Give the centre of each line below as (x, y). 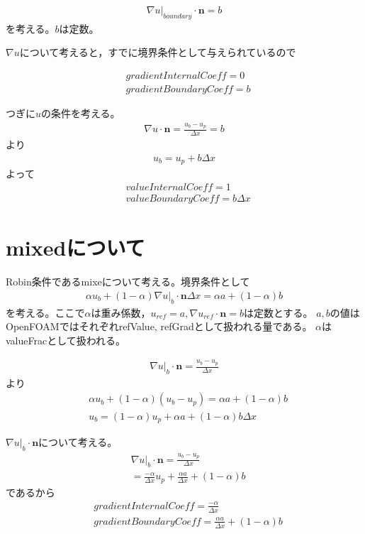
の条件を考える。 (81, 113)
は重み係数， (121, 312)
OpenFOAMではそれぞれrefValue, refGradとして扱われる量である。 (159, 326)
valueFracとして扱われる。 (66, 340)
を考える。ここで (45, 312)
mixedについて (75, 247)
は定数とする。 (278, 312)
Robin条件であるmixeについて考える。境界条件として (128, 282)
